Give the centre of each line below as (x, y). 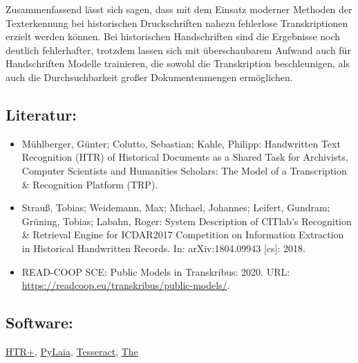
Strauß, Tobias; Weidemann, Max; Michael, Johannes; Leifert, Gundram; (176, 207)
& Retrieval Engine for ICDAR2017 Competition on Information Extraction (183, 234)
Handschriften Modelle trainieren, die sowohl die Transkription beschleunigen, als (178, 63)
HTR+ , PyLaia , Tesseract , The (72, 351)
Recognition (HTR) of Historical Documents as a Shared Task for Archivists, (185, 157)
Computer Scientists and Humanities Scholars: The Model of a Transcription (184, 170)
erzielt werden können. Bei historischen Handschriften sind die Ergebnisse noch (173, 36)
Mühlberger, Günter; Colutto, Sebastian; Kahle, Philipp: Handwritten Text (181, 143)
